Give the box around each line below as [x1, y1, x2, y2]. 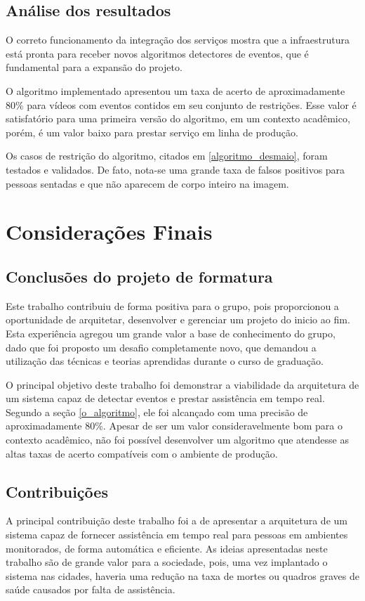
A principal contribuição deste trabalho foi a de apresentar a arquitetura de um [6, 513, 347, 528]
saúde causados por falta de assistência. [6, 582, 175, 597]
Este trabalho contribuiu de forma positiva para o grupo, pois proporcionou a [6, 298, 339, 313]
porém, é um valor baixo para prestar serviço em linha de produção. [6, 124, 298, 139]
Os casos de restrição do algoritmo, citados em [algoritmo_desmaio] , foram [6, 148, 328, 163]
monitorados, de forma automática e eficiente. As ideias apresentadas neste [6, 541, 328, 555]
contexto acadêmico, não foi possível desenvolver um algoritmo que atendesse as [6, 432, 349, 447]
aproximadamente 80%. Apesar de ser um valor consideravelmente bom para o [6, 418, 343, 433]
